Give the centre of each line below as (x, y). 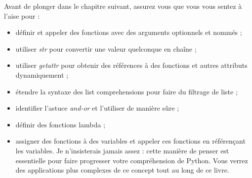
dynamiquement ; (42, 74)
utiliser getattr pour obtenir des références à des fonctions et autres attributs (131, 65)
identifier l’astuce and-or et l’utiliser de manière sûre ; (97, 108)
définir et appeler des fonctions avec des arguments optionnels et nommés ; (129, 32)
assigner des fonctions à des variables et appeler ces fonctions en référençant (130, 141)
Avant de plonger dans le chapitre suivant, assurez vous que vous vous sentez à (123, 6)
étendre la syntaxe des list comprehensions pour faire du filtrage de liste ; (126, 91)
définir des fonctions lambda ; (60, 124)
